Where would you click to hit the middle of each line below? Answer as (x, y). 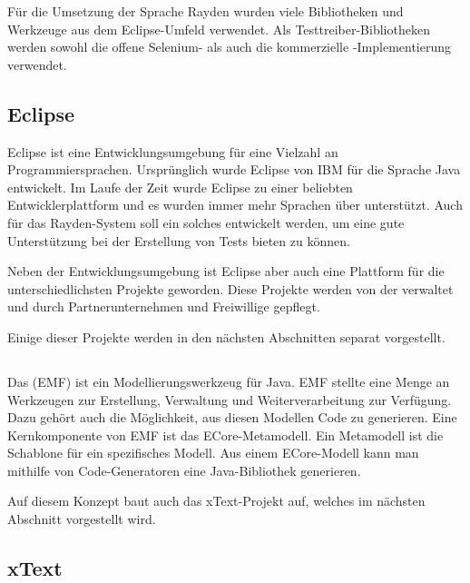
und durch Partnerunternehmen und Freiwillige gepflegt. (164, 306)
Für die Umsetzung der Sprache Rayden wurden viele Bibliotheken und (206, 11)
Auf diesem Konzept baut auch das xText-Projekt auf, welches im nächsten (216, 501)
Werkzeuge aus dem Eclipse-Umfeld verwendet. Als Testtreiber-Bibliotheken (219, 29)
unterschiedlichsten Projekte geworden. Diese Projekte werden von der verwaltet (230, 288)
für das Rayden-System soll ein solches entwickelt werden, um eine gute (206, 222)
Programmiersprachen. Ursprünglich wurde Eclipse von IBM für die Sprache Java (234, 169)
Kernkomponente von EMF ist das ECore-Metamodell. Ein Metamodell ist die (225, 435)
